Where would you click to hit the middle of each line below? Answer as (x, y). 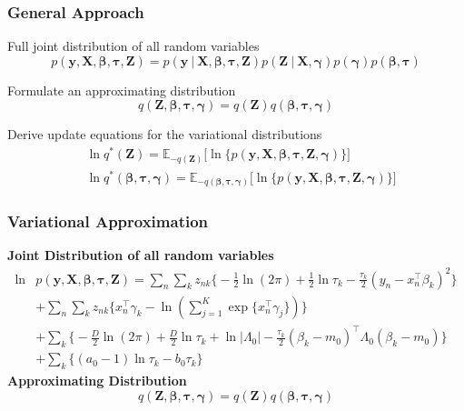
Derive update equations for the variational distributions (165, 134)
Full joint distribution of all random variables (133, 46)
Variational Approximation (108, 221)
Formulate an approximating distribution (122, 90)
